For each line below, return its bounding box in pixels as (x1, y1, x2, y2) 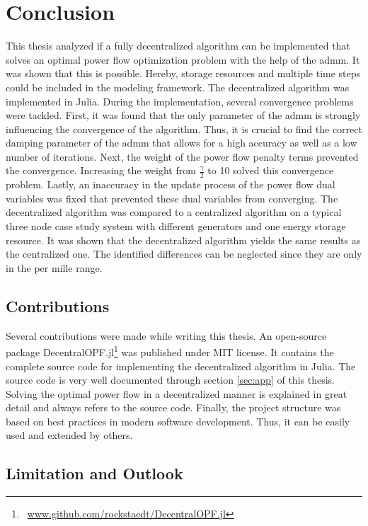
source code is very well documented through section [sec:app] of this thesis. (6, 372, 335, 387)
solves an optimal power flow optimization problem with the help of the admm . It (6, 52, 360, 67)
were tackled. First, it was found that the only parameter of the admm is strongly (6, 108, 361, 122)
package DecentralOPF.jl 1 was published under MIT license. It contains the (6, 343, 334, 359)
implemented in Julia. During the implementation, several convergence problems (6, 93, 354, 108)
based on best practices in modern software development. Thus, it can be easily (6, 413, 350, 428)
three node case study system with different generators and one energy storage (6, 219, 346, 234)
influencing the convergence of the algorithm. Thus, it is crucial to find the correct (6, 121, 362, 136)
